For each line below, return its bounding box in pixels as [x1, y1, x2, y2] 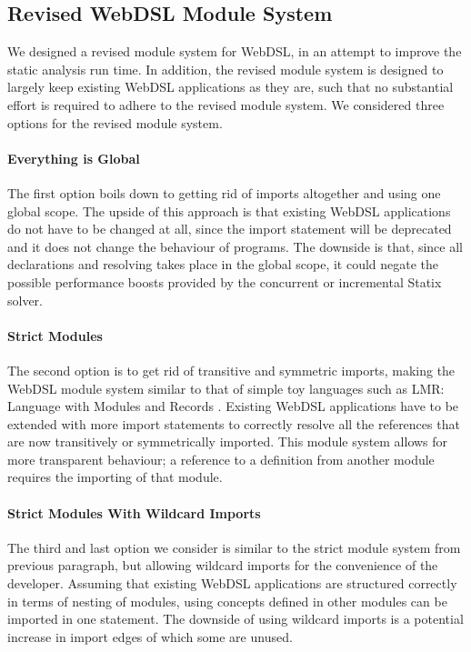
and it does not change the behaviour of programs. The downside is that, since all [7, 236, 464, 256]
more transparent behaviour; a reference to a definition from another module [7, 449, 435, 468]
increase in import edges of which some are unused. [7, 627, 293, 646]
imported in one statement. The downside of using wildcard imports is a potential [7, 609, 464, 628]
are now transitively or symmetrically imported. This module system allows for [7, 432, 448, 451]
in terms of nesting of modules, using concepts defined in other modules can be [7, 591, 447, 610]
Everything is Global [7, 148, 140, 167]
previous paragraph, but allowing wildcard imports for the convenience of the [7, 556, 438, 575]
